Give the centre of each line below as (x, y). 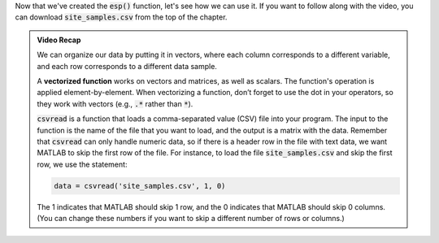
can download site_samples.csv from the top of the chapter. (121, 17)
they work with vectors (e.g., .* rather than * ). (115, 104)
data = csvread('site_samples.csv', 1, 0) (140, 186)
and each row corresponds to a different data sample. (127, 66)
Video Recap (59, 40)
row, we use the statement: (82, 164)
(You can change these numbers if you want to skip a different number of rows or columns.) (191, 219)
